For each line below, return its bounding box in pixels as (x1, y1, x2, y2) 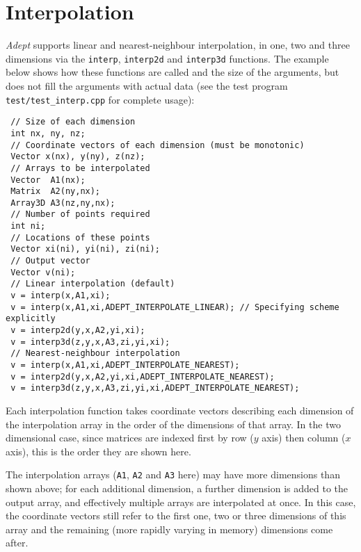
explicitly (6, 314, 56, 324)
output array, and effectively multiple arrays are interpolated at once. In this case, (6, 494, 356, 509)
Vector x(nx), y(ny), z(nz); (10, 152, 145, 162)
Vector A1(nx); (10, 174, 86, 185)
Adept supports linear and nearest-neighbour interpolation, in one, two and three (6, 38, 350, 52)
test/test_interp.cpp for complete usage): (6, 92, 195, 106)
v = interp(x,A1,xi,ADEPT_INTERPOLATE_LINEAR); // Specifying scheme (10, 302, 339, 312)
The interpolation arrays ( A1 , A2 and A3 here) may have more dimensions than (6, 467, 340, 482)
